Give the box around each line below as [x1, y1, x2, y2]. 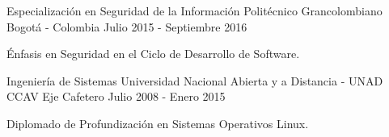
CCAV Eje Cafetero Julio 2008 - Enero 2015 [6, 88, 226, 105]
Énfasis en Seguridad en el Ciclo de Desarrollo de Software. [6, 45, 300, 62]
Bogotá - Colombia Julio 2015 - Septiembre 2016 [6, 18, 247, 35]
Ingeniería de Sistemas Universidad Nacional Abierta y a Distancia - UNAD [6, 72, 383, 89]
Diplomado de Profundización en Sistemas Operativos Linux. [6, 114, 309, 131]
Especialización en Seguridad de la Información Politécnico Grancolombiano [6, 2, 383, 19]
